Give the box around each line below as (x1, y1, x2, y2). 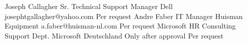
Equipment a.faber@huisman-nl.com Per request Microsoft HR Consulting (5, 20, 236, 31)
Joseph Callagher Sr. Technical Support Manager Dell (5, 1, 173, 11)
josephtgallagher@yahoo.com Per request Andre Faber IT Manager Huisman (5, 10, 243, 21)
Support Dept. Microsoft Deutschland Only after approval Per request (5, 30, 224, 40)
